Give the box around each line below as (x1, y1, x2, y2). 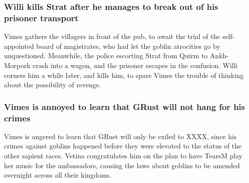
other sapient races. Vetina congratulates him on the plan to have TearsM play (4, 150, 243, 161)
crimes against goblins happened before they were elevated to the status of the (4, 141, 242, 151)
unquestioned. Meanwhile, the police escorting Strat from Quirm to (4, 50, 208, 61)
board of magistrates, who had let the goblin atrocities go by (36, 40, 220, 51)
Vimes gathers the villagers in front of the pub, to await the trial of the (4, 31, 220, 41)
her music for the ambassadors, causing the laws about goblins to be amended (4, 160, 240, 170)
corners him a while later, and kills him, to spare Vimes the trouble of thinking (4, 70, 244, 80)
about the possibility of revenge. (4, 79, 101, 90)
